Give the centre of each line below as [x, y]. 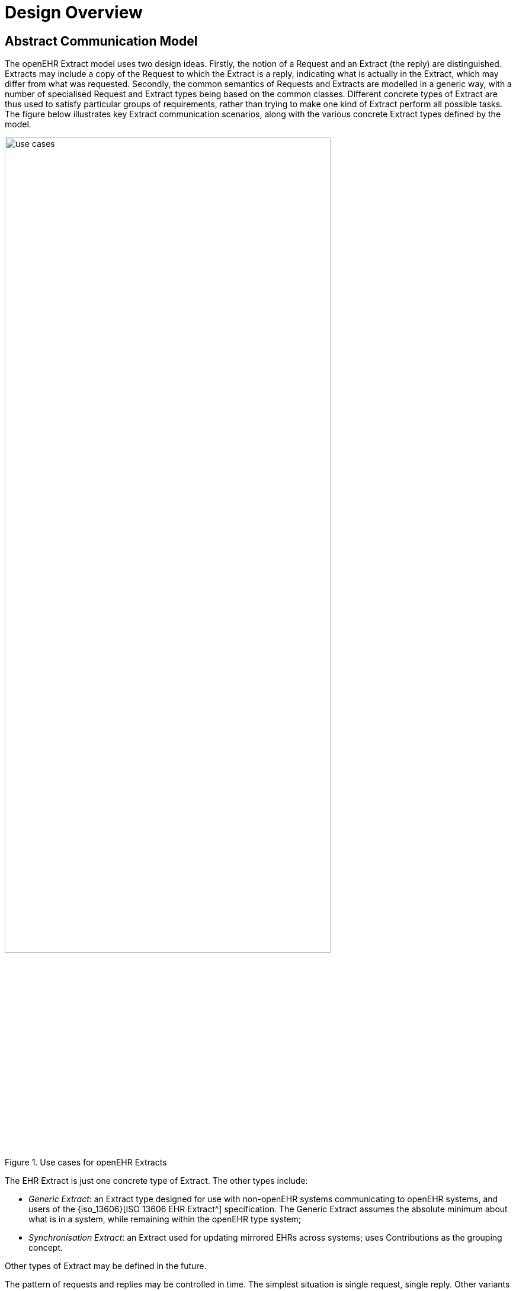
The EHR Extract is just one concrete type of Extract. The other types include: [156, 1180]
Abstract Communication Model [101, 41]
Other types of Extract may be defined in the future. [106, 1266]
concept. [46, 1247]
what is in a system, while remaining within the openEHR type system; [165, 1219]
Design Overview [74, 12]
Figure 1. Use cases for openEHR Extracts [86, 1162]
